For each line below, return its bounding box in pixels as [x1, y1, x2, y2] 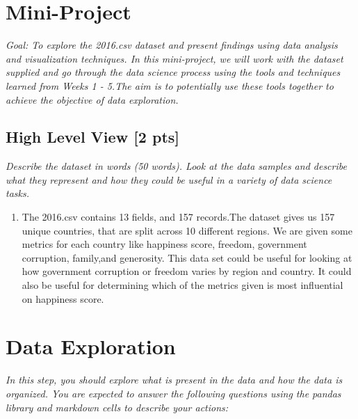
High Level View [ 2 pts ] [6, 126, 180, 148]
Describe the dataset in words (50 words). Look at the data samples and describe [6, 159, 347, 173]
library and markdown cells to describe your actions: [6, 400, 229, 414]
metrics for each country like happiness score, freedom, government [22, 237, 307, 251]
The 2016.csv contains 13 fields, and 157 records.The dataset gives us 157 [22, 209, 335, 224]
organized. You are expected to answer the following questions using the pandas [6, 386, 341, 400]
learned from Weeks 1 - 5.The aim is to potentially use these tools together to [6, 78, 334, 93]
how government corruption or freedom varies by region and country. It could [22, 264, 352, 278]
